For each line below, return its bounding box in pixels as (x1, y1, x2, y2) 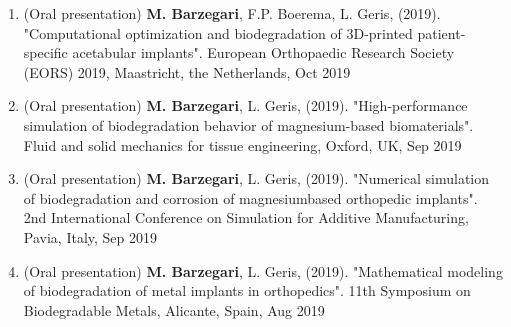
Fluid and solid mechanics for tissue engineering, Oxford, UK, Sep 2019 (23, 134, 462, 155)
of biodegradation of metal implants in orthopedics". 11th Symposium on (23, 280, 471, 301)
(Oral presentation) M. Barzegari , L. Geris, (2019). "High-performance (23, 95, 468, 116)
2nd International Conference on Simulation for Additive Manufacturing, (23, 207, 469, 228)
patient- (417, 22, 466, 43)
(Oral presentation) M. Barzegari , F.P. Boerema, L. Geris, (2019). (23, 3, 441, 23)
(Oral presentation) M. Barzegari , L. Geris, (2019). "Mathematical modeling (23, 260, 503, 281)
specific (23, 42, 68, 63)
